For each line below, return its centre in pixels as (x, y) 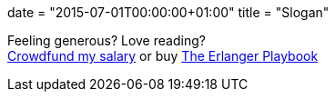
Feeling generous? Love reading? (107, 40)
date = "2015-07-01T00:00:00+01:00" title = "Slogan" (168, 12)
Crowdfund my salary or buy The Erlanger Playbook (163, 56)
